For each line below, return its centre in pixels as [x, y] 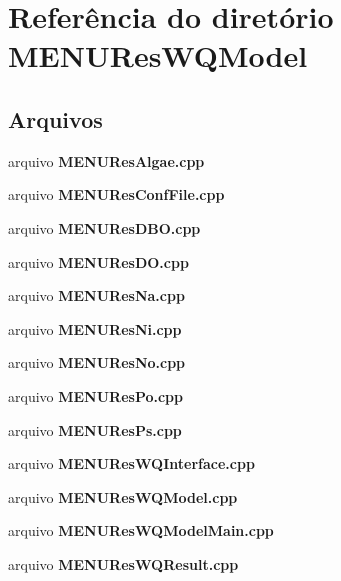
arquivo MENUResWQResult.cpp [123, 563]
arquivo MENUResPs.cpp [95, 429]
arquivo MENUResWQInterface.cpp [131, 463]
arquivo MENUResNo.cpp [97, 362]
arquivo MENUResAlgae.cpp [106, 160]
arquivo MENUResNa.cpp [96, 295]
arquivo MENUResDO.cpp [98, 261]
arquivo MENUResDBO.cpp [104, 227]
